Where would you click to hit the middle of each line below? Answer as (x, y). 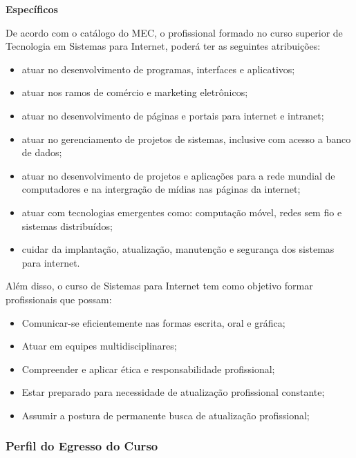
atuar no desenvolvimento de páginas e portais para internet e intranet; (173, 115)
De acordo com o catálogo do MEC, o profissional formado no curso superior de (174, 32)
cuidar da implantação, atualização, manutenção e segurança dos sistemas (178, 249)
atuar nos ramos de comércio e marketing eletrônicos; (135, 92)
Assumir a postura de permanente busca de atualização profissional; (166, 415)
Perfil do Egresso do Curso (82, 446)
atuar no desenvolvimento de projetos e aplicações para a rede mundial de (178, 175)
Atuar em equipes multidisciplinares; (99, 346)
